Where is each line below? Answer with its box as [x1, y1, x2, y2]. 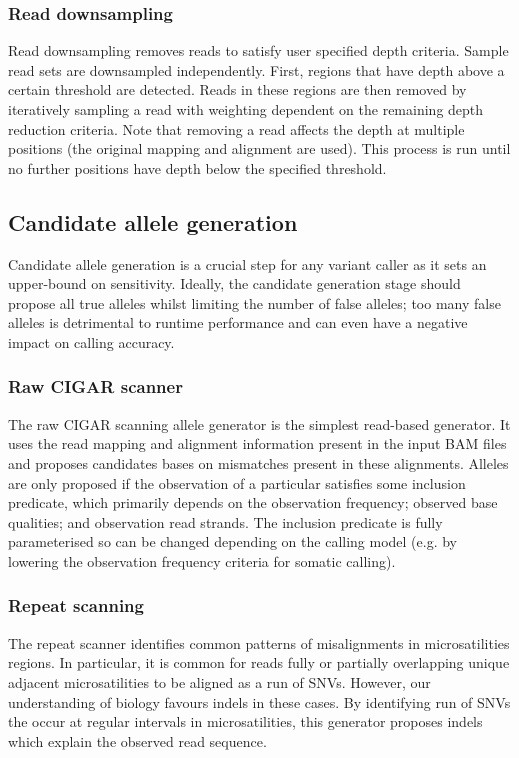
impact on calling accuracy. [8, 331, 175, 352]
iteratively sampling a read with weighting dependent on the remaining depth [8, 99, 484, 119]
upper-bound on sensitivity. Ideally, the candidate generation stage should [8, 273, 461, 294]
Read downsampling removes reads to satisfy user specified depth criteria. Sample [8, 40, 509, 61]
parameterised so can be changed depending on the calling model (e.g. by [8, 531, 458, 552]
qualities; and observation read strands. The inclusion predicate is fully [8, 511, 443, 532]
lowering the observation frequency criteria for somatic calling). [8, 550, 396, 571]
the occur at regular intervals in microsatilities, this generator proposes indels [8, 711, 483, 732]
